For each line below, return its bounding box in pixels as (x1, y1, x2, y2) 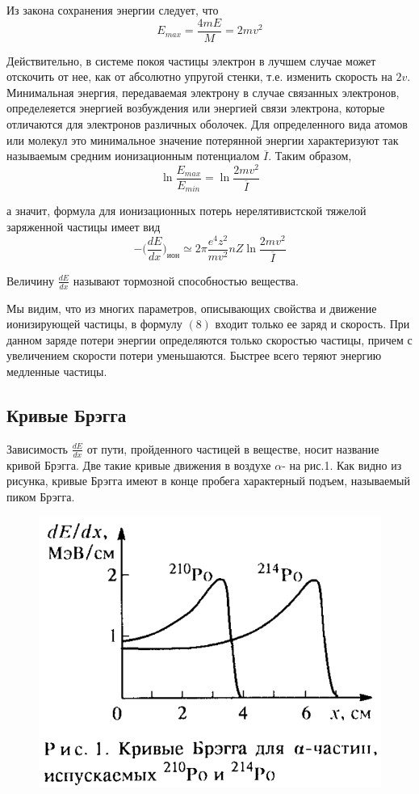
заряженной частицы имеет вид (6, 218, 161, 234)
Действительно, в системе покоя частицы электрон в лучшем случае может (6, 52, 376, 69)
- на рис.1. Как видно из (282, 456, 402, 473)
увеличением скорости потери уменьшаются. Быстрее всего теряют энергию (6, 347, 382, 364)
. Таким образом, (268, 147, 352, 164)
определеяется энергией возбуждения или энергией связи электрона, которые (6, 99, 385, 116)
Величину (6, 272, 55, 289)
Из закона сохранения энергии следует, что (6, 2, 219, 18)
